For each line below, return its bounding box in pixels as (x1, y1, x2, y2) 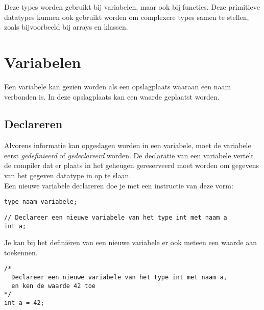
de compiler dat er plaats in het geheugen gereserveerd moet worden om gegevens (4, 160, 259, 171)
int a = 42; (4, 299, 44, 307)
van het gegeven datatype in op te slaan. (4, 170, 131, 181)
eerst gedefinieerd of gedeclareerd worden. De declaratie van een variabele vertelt (4, 150, 254, 160)
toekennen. (4, 247, 38, 257)
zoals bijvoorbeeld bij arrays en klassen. (4, 21, 128, 32)
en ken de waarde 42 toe (11, 282, 95, 290)
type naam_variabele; (4, 198, 78, 206)
